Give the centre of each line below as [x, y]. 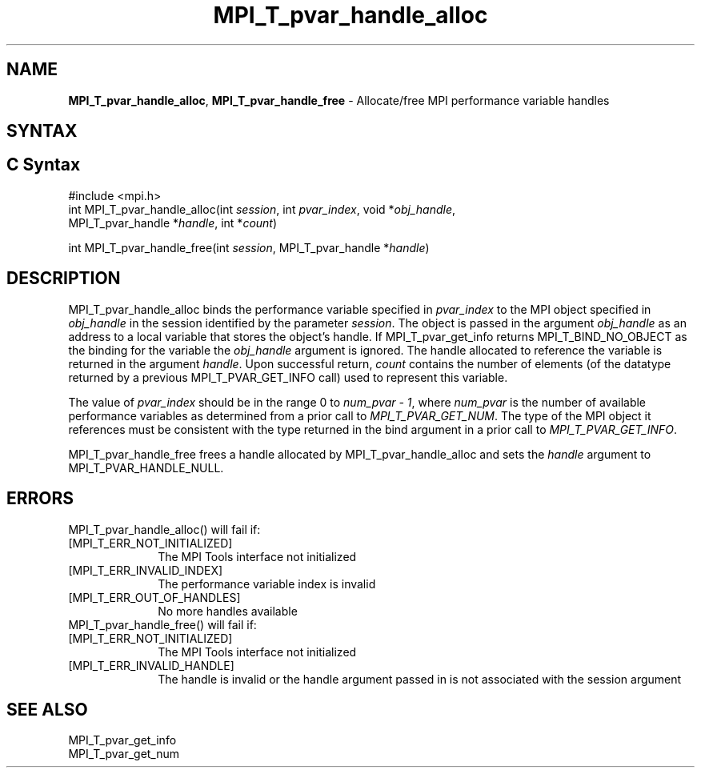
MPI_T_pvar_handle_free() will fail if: [162, 624]
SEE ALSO [47, 709]
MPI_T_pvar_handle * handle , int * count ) [173, 223]
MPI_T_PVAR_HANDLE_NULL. [146, 467]
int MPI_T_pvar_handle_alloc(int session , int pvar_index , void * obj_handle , [262, 209]
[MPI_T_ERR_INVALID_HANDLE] [151, 665]
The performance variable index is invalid [267, 584]
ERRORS [40, 499]
